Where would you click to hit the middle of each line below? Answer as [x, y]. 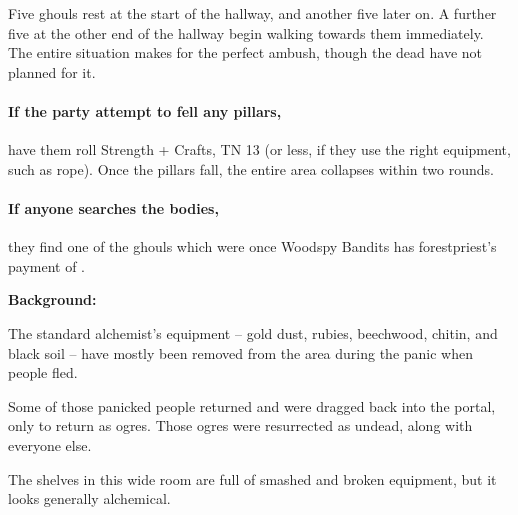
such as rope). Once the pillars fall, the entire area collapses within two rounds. [251, 168]
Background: [52, 299]
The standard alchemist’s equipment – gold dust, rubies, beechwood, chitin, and [253, 332]
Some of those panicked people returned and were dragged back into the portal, [252, 405]
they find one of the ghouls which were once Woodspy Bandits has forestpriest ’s [252, 246]
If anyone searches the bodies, [113, 207]
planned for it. [52, 71]
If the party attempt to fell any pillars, [145, 110]
